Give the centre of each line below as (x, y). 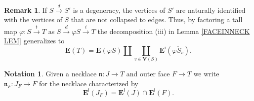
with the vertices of (33, 19)
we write (206, 74)
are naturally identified (211, 10)
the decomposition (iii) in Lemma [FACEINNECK (174, 31)
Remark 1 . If (26, 10)
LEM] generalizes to (34, 41)
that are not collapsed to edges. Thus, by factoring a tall (157, 19)
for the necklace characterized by (88, 83)
